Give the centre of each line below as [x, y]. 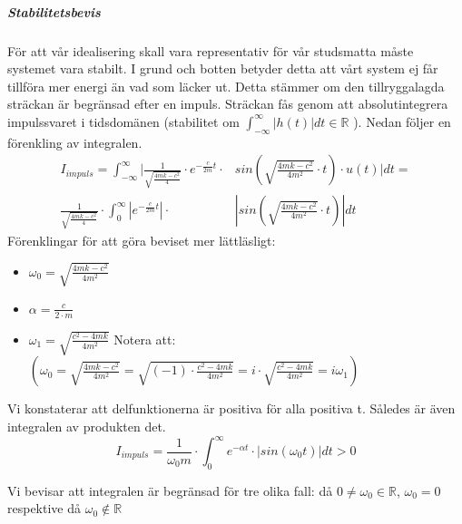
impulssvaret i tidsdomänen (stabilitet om [123, 121]
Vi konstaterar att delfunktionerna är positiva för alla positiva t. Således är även [231, 408]
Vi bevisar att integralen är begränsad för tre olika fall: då [170, 490]
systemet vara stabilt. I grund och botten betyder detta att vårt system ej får [223, 68]
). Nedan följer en [402, 121]
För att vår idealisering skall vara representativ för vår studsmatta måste [211, 50]
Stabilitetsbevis [54, 11]
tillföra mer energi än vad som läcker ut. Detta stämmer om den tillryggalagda [226, 86]
